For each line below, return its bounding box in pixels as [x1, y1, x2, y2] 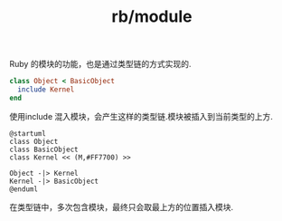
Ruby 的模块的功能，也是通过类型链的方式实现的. [9, 59, 192, 70]
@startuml [9, 129, 47, 138]
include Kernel [17, 85, 75, 94]
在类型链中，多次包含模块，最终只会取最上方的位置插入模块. [9, 201, 234, 212]
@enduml [9, 184, 39, 194]
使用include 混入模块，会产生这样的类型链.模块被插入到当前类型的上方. [9, 110, 274, 121]
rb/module [111, 6, 193, 27]
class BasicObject [9, 145, 79, 154]
